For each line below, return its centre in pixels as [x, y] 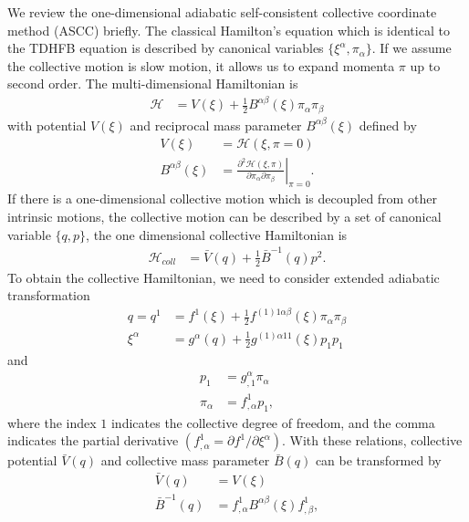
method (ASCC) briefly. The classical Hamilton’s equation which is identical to [229, 30]
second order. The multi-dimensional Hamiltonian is [153, 84]
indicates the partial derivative [93, 440]
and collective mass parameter [185, 460]
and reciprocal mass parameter [216, 125]
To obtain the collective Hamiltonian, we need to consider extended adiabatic [224, 277]
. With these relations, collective [372, 440]
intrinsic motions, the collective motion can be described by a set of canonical [224, 216]
